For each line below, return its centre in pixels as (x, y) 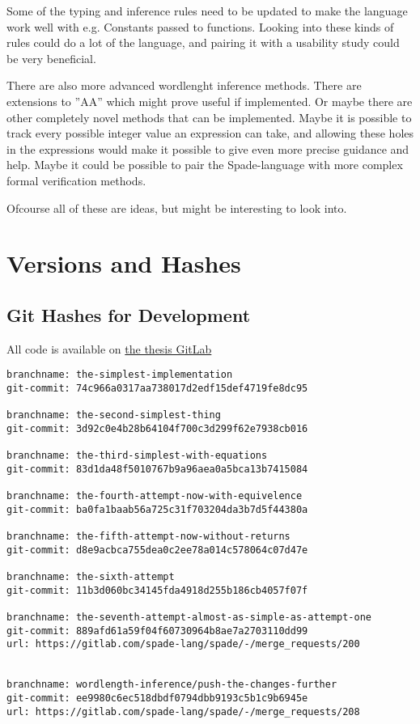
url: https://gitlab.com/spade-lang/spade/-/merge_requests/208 (183, 711)
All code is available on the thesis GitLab (109, 348)
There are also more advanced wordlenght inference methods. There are (184, 85)
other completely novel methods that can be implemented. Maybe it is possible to (209, 117)
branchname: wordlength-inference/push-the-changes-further (172, 685)
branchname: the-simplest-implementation (120, 375)
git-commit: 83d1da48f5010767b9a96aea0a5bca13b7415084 (157, 469)
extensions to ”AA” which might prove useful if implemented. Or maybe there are (210, 101)
